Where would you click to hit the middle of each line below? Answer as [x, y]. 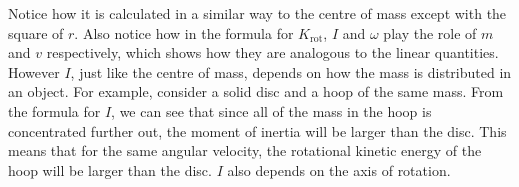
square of [36, 32]
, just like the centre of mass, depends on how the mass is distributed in [291, 71]
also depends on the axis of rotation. [339, 169]
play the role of [430, 32]
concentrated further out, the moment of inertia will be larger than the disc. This [257, 130]
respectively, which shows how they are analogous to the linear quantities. [272, 52]
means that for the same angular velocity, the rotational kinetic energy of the [245, 150]
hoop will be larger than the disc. [110, 169]
